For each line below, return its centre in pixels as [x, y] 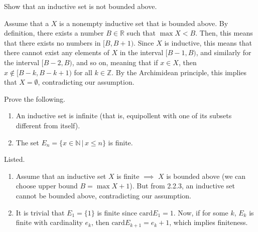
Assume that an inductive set [61, 176]
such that [141, 33]
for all [83, 72]
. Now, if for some [201, 212]
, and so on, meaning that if [115, 62]
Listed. [15, 159]
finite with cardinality [49, 222]
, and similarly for [224, 52]
